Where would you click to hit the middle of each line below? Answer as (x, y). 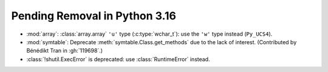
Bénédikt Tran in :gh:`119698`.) (65, 51)
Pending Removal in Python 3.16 (94, 16)
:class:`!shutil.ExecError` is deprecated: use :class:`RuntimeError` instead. (118, 59)
